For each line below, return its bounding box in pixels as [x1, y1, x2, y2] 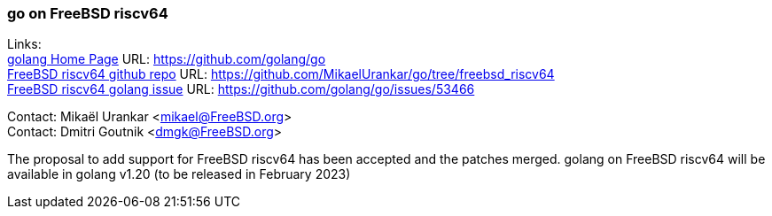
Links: [7, 36, 42, 52]
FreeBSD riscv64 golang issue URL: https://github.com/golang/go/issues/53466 [7, 81, 475, 97]
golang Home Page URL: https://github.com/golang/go [7, 51, 326, 67]
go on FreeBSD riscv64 [7, 4, 168, 22]
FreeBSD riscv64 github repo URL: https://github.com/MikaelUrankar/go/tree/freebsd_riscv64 [7, 66, 555, 82]
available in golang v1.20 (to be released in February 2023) [7, 166, 351, 182]
